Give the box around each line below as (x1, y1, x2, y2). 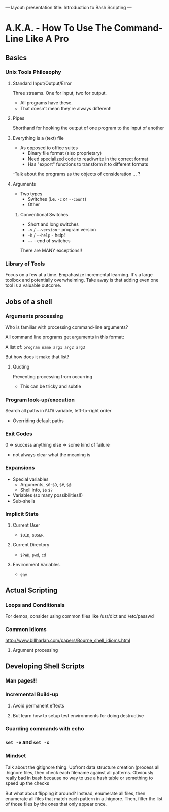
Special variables (12, 476, 49, 482)
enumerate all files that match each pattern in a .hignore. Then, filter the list (5, 795, 163, 802)
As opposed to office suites (20, 145, 78, 151)
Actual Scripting (5, 586, 58, 595)
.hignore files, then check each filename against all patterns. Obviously (5, 769, 154, 775)
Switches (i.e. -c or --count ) (27, 196, 87, 202)
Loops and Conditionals (5, 601, 65, 609)
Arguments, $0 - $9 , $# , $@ (20, 481, 72, 487)
